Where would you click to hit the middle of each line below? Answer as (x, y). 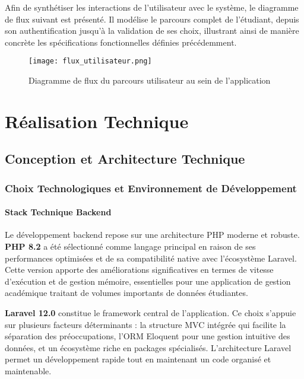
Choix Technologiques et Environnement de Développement (151, 188)
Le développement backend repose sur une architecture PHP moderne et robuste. (152, 235)
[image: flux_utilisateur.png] (90, 61)
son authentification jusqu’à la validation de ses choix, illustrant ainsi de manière (152, 31)
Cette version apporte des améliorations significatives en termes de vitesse (139, 270)
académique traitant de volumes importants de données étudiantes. (126, 293)
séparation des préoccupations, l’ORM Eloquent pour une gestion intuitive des (148, 336)
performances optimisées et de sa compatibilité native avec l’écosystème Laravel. (151, 258)
